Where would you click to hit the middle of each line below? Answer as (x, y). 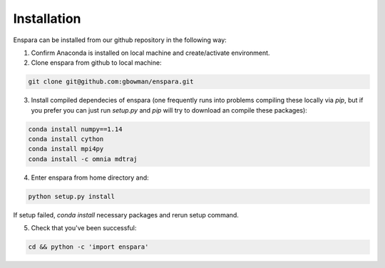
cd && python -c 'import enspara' (88, 247)
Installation (47, 19)
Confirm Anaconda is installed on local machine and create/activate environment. (150, 53)
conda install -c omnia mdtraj (83, 159)
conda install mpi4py (66, 149)
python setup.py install (72, 196)
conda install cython (66, 139)
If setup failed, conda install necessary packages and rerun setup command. (126, 215)
